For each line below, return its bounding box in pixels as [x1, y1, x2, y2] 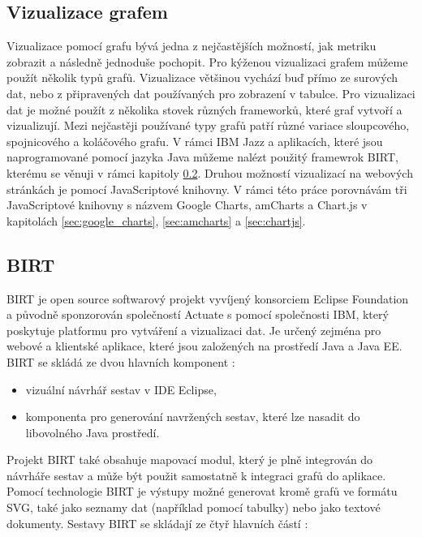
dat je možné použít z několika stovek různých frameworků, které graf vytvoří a [6, 101, 403, 118]
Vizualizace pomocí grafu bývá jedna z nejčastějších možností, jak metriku [6, 37, 377, 54]
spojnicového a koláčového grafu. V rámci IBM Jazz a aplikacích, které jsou [6, 132, 383, 149]
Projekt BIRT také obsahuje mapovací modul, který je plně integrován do [6, 451, 373, 468]
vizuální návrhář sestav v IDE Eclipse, [25, 380, 217, 397]
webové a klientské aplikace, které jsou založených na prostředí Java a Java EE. [6, 337, 403, 354]
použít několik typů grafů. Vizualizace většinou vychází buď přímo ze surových [6, 69, 398, 86]
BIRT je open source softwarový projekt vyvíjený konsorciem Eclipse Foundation [6, 290, 409, 307]
